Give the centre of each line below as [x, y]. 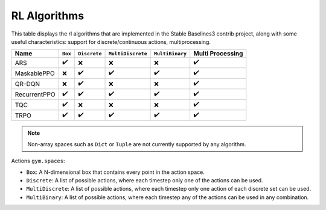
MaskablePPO [35, 73]
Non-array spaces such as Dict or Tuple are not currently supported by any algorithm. [137, 144]
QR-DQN [27, 84]
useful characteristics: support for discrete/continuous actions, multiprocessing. [111, 42]
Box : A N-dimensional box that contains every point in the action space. [116, 172]
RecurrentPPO [35, 94]
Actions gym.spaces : [38, 161]
